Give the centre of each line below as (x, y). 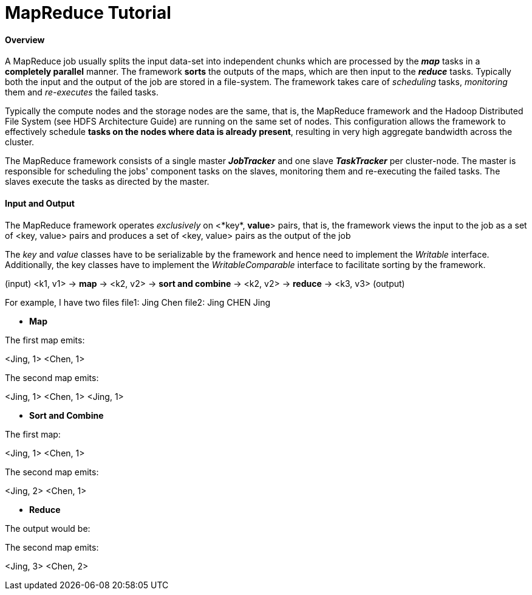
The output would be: (48, 528)
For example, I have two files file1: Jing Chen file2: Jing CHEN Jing (138, 302)
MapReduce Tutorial (88, 13)
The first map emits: (45, 340)
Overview (25, 40)
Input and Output (40, 203)
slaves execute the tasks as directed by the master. (107, 182)
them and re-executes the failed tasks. (82, 92)
